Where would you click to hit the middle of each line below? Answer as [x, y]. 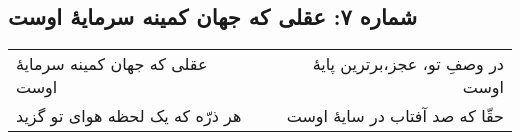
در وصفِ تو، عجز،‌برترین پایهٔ [408, 64]
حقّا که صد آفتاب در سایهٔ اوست [395, 116]
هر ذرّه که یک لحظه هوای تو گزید [129, 116]
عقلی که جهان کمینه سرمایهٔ [112, 64]
